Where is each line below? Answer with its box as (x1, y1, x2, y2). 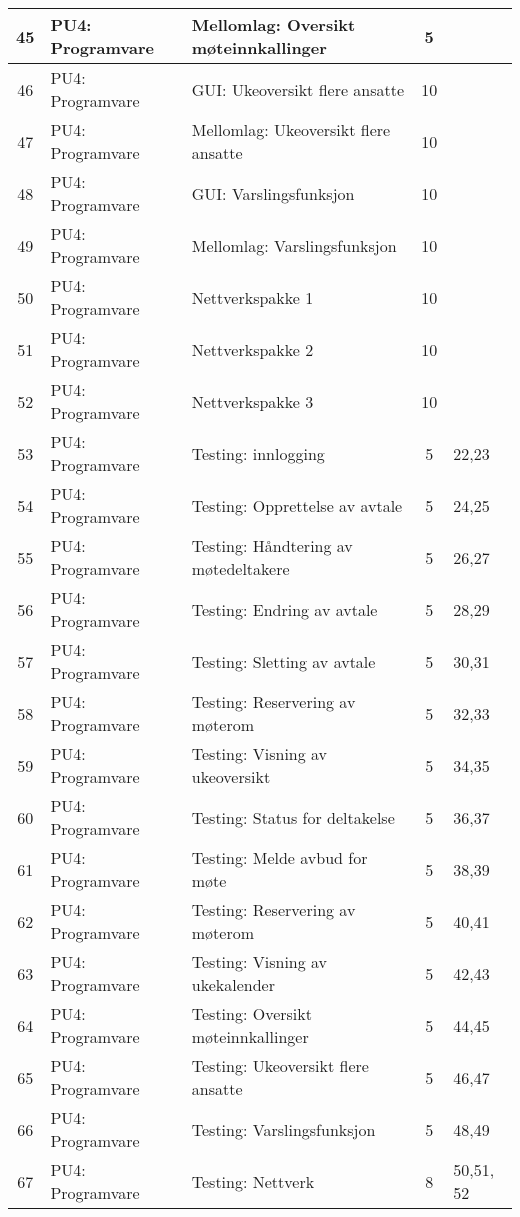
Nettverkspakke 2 (191, 337, 314, 361)
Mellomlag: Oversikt (191, 13, 356, 36)
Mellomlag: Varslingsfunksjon (191, 233, 397, 257)
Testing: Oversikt (191, 1002, 312, 1025)
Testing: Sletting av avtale (191, 649, 376, 673)
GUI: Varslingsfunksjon (191, 181, 355, 205)
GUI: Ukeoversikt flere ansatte (191, 77, 405, 101)
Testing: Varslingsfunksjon (191, 1117, 376, 1141)
